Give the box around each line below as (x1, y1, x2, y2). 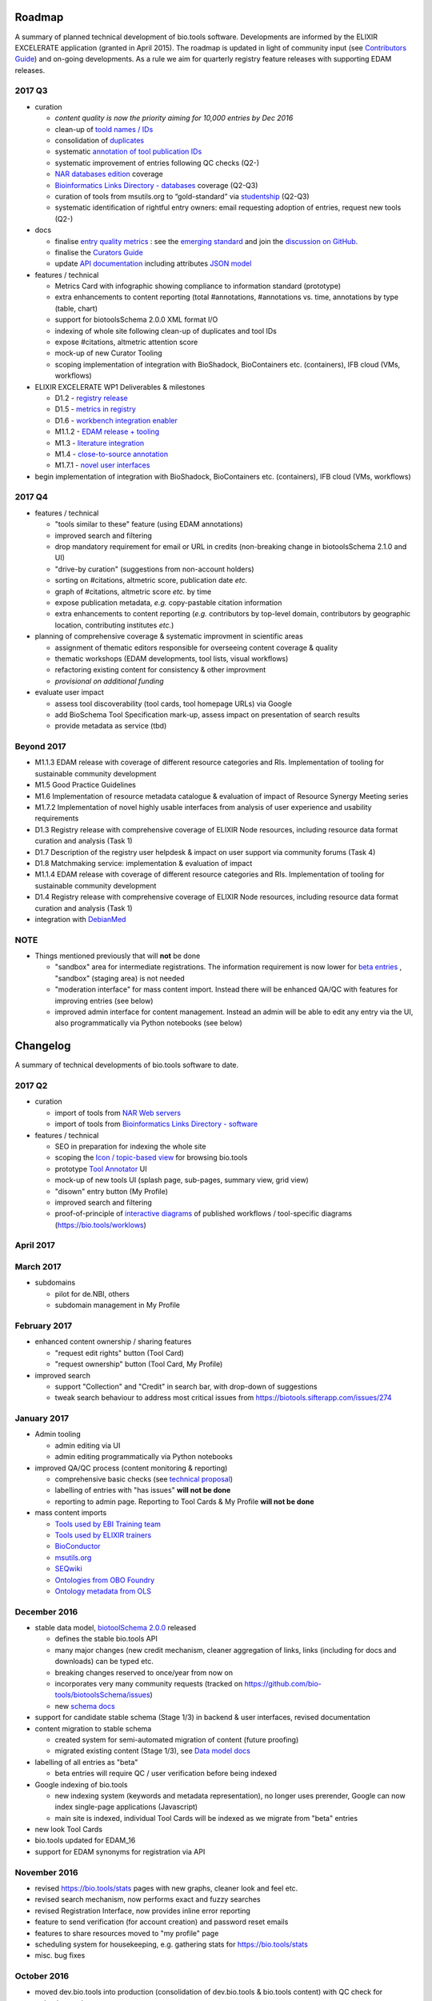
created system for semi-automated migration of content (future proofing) (54, 1734, 299, 1744)
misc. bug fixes (34, 1951, 86, 1960)
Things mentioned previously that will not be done (34, 951, 201, 960)
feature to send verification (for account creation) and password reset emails (34, 1917, 289, 1927)
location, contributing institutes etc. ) (54, 620, 174, 630)
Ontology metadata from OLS (54, 1586, 152, 1596)
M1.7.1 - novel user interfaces (54, 460, 150, 470)
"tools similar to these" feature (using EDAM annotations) (54, 519, 243, 529)
